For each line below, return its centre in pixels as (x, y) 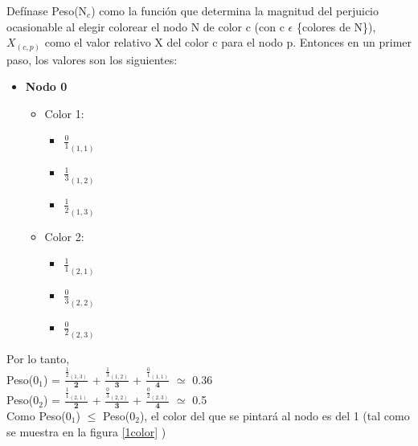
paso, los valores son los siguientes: (92, 59)
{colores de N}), (336, 26)
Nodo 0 (46, 86)
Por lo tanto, (38, 359)
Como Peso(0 (39, 415)
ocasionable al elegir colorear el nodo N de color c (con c (145, 26)
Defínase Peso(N (47, 10)
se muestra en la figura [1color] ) (86, 431)
